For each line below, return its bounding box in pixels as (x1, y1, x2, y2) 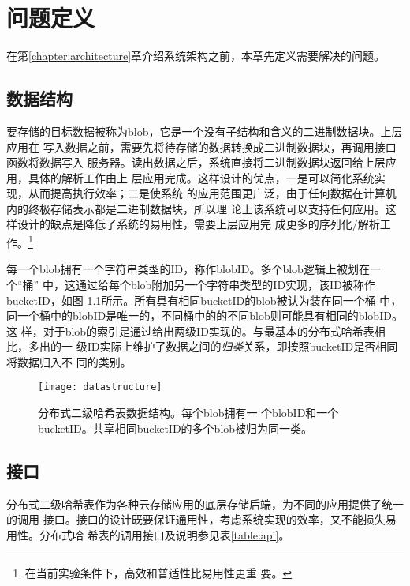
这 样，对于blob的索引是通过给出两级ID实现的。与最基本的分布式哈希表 (6, 322, 375, 339)
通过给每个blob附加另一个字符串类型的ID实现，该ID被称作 (75, 276, 375, 292)
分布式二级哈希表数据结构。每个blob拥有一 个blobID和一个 (38, 404, 339, 421)
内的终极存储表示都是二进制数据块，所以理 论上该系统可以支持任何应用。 (6, 200, 386, 216)
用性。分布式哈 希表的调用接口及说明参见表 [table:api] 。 (6, 526, 290, 543)
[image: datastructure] (38, 381, 162, 393)
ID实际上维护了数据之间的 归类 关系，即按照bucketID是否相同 (87, 338, 398, 355)
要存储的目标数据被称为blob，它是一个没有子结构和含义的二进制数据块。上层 (6, 122, 403, 139)
